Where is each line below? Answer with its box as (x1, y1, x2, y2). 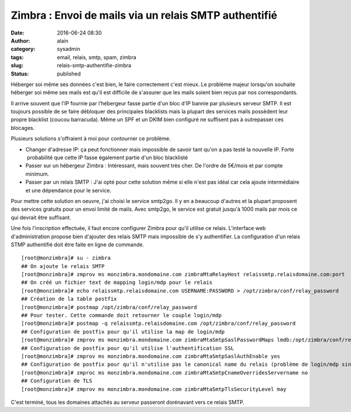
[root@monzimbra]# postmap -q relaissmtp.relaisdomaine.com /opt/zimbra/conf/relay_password (21, 320, 296, 327)
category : (11, 46, 36, 53)
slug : (11, 62, 23, 69)
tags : (11, 53, 24, 61)
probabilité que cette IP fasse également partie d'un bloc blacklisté (26, 154, 188, 161)
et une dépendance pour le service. (25, 187, 112, 194)
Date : (11, 29, 25, 36)
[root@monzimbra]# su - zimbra (21, 255, 111, 262)
